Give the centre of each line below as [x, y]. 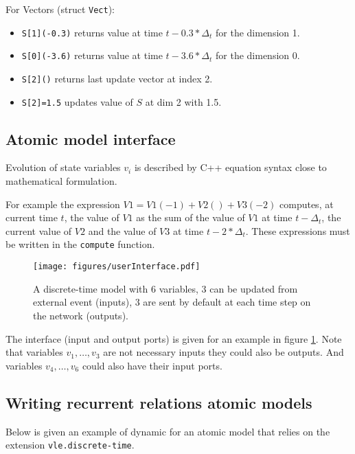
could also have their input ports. [152, 365]
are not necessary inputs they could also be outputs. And [224, 352]
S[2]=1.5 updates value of [77, 101]
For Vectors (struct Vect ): [60, 9]
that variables [34, 352]
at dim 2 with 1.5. [183, 101]
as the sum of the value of [191, 217]
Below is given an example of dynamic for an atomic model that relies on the [168, 431]
